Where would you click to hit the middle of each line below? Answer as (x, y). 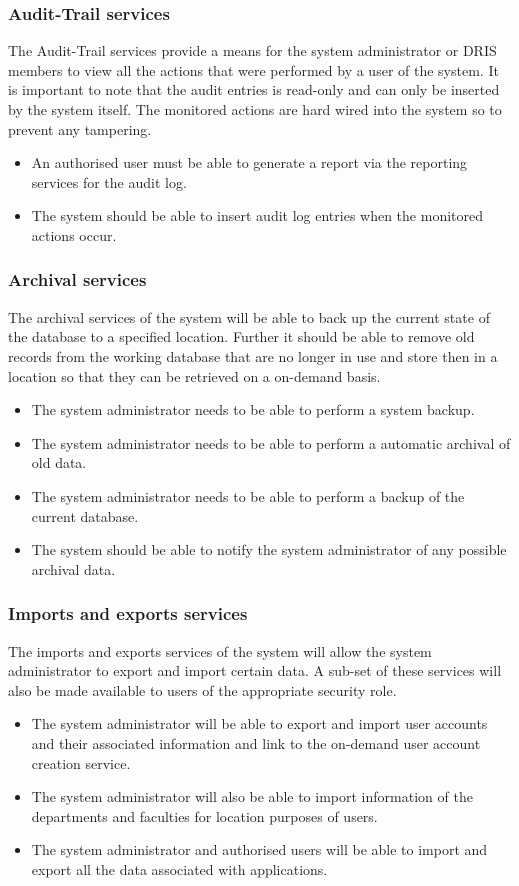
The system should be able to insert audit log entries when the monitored (257, 215)
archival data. (73, 568)
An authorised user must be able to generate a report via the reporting (249, 162)
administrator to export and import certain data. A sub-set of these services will (255, 670)
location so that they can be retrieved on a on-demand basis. (194, 375)
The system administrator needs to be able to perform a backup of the (248, 495)
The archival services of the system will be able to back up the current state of (249, 316)
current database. (85, 515)
